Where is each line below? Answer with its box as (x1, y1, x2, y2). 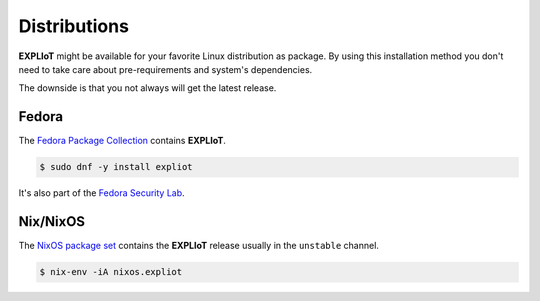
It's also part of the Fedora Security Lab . (18, 187, 185, 199)
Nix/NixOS (18, 213, 85, 230)
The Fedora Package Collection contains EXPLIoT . (18, 135, 227, 147)
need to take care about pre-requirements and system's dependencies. (18, 63, 313, 75)
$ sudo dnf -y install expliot (39, 161, 194, 173)
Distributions (18, 15, 130, 37)
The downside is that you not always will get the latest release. (18, 82, 277, 94)
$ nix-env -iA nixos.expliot (39, 266, 183, 278)
